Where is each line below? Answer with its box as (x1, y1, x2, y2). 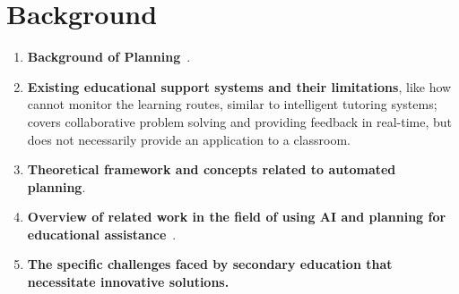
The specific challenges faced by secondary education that (27, 255, 393, 273)
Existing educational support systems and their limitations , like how (27, 77, 452, 96)
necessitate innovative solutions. (27, 273, 229, 291)
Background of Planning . (27, 47, 191, 66)
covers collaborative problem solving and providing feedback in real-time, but (27, 112, 453, 130)
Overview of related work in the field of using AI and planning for (27, 207, 446, 226)
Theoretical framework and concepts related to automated (27, 160, 396, 179)
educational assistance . (27, 224, 177, 243)
